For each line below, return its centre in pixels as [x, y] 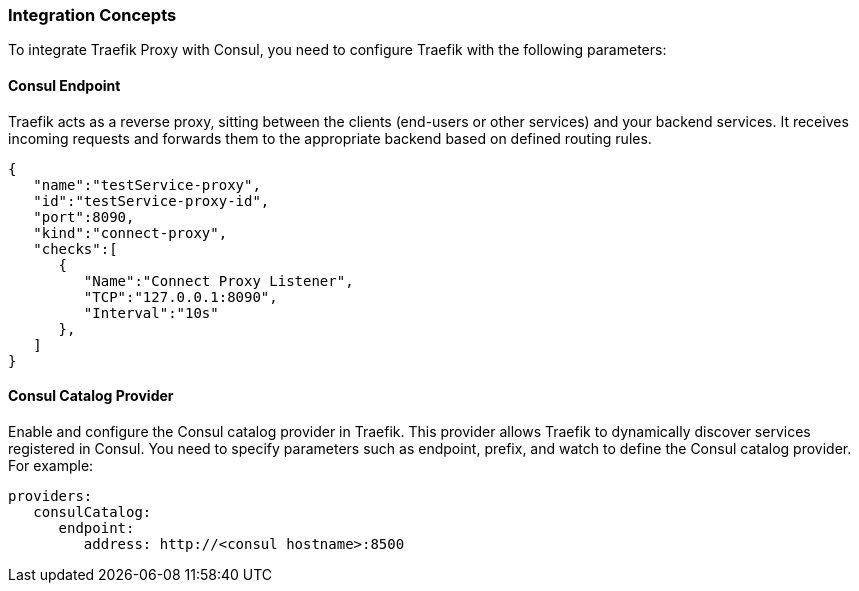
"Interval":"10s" [151, 312]
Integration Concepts [92, 15]
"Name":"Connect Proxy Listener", [218, 280]
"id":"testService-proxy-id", [151, 200]
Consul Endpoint [64, 85]
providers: [50, 495]
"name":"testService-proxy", [147, 184]
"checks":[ [75, 248]
